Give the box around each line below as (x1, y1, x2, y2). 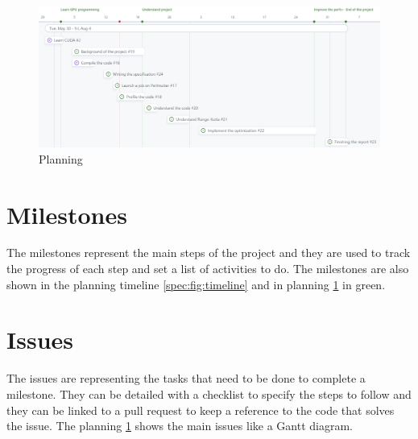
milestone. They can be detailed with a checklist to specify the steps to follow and (6, 385, 412, 402)
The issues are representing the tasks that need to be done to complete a (6, 370, 366, 387)
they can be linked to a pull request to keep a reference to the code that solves (6, 401, 395, 418)
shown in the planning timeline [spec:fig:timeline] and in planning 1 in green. (6, 275, 386, 292)
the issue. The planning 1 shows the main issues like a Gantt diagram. (6, 417, 353, 434)
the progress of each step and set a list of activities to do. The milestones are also (6, 260, 409, 277)
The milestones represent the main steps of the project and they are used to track (6, 244, 411, 261)
